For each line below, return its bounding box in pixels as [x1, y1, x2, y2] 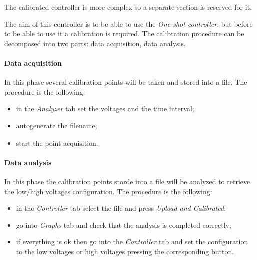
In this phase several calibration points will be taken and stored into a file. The [4, 77, 247, 87]
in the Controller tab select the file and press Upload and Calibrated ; [16, 203, 226, 213]
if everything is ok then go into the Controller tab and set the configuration [16, 236, 248, 247]
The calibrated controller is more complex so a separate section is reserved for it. [4, 2, 252, 12]
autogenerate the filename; [16, 120, 97, 131]
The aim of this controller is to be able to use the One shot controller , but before [4, 18, 253, 29]
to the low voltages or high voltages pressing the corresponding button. [16, 246, 234, 256]
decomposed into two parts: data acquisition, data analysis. [4, 38, 186, 48]
